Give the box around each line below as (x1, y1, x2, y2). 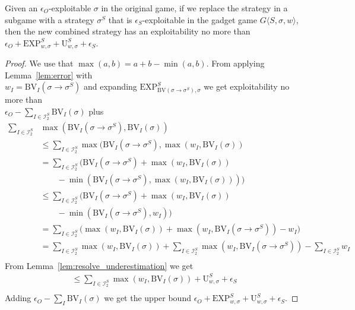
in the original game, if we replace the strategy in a (101, 2, 288, 14)
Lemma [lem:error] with (5, 68, 93, 81)
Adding (5, 292, 31, 304)
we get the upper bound (104, 292, 191, 304)
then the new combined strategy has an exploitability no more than (5, 25, 251, 37)
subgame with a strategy (5, 13, 94, 26)
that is (108, 13, 132, 26)
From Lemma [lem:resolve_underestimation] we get (5, 259, 194, 271)
